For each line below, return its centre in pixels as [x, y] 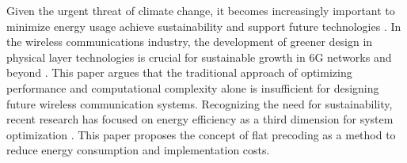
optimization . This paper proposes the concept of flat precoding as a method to [201, 134]
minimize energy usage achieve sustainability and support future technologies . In [204, 26]
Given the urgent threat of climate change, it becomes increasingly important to [201, 10]
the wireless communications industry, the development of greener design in [190, 42]
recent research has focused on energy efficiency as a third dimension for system [200, 119]
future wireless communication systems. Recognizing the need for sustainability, [200, 103]
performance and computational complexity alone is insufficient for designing [193, 87]
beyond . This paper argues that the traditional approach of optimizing [179, 72]
